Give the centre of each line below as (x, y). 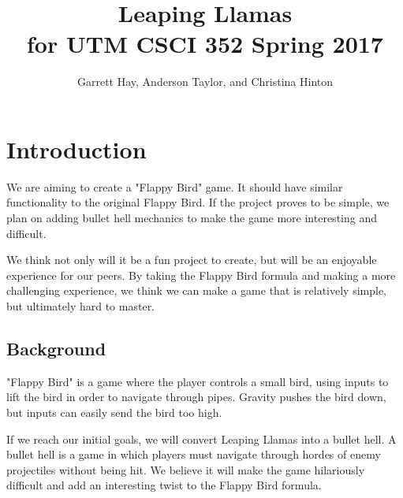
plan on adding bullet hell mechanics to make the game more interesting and (192, 218)
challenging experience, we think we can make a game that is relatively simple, (197, 290)
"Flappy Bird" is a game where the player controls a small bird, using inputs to (198, 381)
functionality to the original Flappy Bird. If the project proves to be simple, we (198, 202)
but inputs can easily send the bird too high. (114, 412)
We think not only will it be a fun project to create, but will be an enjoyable (192, 260)
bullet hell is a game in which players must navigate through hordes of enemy (194, 454)
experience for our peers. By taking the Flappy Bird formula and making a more (201, 275)
